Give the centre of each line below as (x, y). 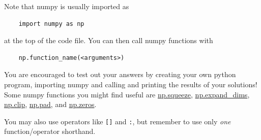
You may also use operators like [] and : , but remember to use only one (118, 121)
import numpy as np (51, 24)
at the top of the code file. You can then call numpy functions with (109, 40)
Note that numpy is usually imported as (67, 6)
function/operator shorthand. (50, 131)
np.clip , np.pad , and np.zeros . (50, 104)
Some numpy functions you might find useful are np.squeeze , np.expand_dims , (127, 94)
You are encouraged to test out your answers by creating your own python (120, 74)
